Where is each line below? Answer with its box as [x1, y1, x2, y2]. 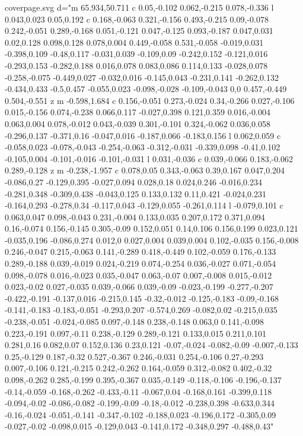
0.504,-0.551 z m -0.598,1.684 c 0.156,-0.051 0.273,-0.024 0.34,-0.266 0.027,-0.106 [5, 94, 295, 106]
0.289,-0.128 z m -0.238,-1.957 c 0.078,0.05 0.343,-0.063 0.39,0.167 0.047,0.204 [5, 164, 285, 176]
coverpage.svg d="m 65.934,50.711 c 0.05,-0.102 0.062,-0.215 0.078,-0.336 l [5, 1, 274, 13]
